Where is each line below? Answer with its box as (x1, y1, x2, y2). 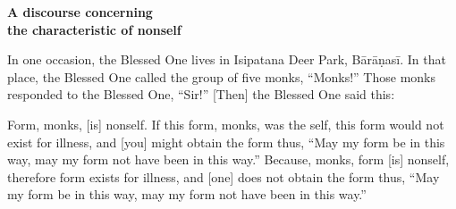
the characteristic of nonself (7, 20, 182, 38)
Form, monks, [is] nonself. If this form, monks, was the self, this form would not (7, 114, 444, 133)
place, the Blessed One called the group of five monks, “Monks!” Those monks (7, 67, 435, 86)
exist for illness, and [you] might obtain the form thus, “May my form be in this (7, 132, 445, 151)
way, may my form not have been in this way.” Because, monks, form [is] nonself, (7, 150, 450, 169)
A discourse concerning (7, 3, 153, 21)
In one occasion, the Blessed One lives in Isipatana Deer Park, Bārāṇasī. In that (7, 50, 446, 69)
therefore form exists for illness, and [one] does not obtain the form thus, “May (7, 167, 440, 186)
